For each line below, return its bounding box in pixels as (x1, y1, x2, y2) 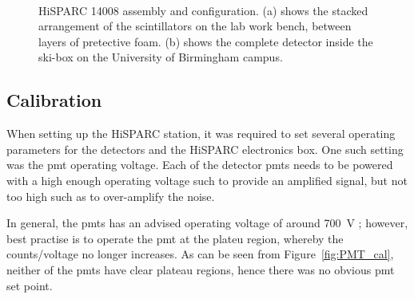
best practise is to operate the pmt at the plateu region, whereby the (6, 230, 344, 246)
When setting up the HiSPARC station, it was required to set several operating (6, 125, 396, 142)
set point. (6, 277, 53, 293)
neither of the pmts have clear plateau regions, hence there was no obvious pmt (6, 261, 395, 277)
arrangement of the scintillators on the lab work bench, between (38, 18, 352, 34)
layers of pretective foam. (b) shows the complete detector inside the (38, 33, 373, 49)
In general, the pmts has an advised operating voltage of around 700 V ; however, (6, 214, 408, 231)
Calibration (6, 88, 102, 112)
